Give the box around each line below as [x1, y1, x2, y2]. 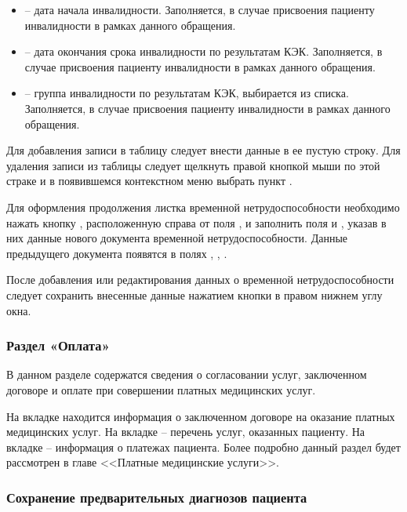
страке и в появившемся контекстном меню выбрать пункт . [6, 172, 293, 189]
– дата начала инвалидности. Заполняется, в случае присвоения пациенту [24, 2, 375, 17]
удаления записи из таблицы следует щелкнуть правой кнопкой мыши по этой [6, 157, 380, 173]
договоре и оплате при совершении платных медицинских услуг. [6, 381, 316, 398]
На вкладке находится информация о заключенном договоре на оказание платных [6, 408, 395, 424]
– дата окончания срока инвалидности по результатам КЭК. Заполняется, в [24, 43, 383, 60]
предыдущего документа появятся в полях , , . [6, 245, 227, 261]
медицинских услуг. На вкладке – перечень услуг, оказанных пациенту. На [6, 423, 365, 440]
